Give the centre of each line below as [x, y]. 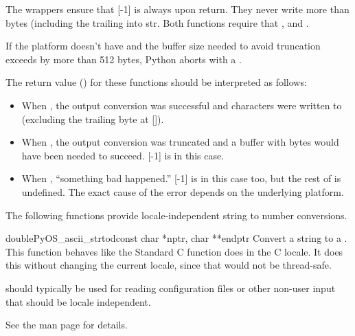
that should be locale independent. [78, 301]
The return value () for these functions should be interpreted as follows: [156, 82]
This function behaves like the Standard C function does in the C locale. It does [174, 251]
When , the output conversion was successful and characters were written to [182, 105]
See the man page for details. [67, 325]
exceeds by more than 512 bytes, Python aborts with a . [124, 59]
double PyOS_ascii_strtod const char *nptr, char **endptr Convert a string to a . [176, 238]
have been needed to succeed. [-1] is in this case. [123, 155]
